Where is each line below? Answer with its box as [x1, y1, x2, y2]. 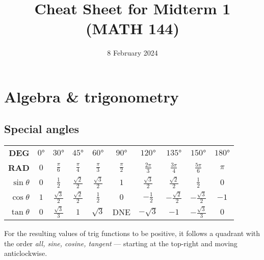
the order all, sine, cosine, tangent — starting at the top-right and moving [4, 238, 237, 248]
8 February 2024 [107, 47, 158, 58]
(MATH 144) [86, 18, 179, 39]
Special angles [4, 121, 80, 137]
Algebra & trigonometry [4, 86, 179, 107]
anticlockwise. [4, 248, 47, 258]
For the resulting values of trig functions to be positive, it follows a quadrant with [4, 228, 260, 239]
